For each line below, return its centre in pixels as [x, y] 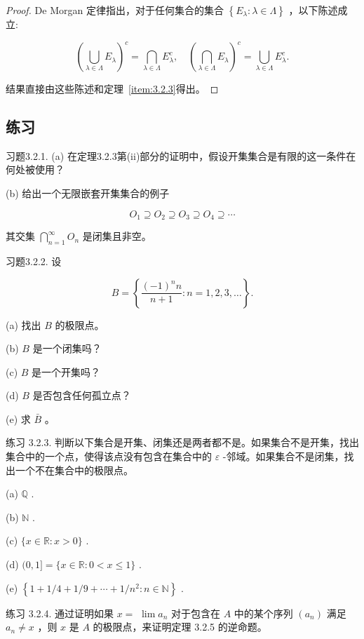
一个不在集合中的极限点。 [74, 470]
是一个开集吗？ [66, 371]
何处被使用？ [35, 169]
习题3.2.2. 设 [34, 261]
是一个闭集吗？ [67, 348]
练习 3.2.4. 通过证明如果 [60, 613]
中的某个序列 [263, 613]
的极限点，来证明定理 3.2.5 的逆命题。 [180, 627]
